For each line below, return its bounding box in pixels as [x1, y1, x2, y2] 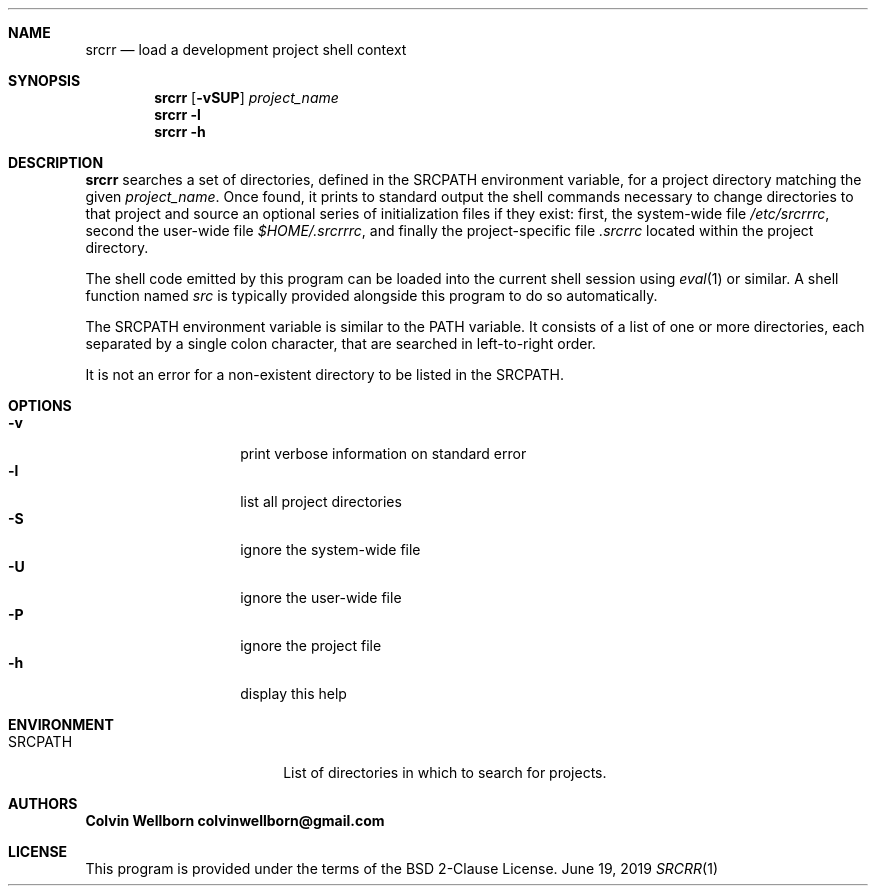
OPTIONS [8, 397, 72, 414]
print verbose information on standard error [240, 445, 527, 462]
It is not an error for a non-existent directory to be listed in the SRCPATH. [85, 366, 565, 383]
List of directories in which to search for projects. [283, 764, 607, 781]
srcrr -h [154, 123, 206, 140]
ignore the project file [240, 637, 382, 654]
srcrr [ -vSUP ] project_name [154, 89, 339, 106]
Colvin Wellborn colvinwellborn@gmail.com [85, 812, 385, 829]
